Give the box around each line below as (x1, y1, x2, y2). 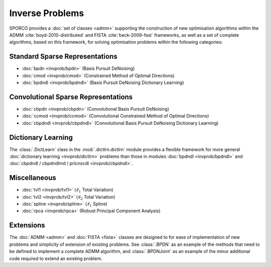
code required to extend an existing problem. (9, 255, 102, 261)
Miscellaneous (9, 173, 56, 182)
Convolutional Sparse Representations (9, 93, 133, 101)
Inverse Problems (9, 8, 84, 19)
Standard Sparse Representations (9, 52, 117, 61)
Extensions (9, 221, 45, 230)
